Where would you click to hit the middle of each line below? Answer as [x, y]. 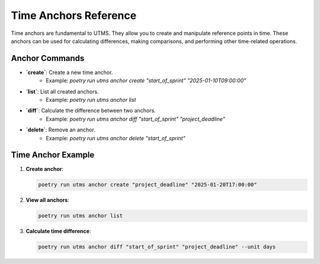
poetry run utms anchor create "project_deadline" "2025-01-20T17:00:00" [148, 185]
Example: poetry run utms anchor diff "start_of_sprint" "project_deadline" [135, 119]
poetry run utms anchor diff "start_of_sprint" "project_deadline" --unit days [157, 247]
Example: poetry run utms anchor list [91, 100]
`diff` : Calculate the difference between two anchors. [91, 111]
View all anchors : [47, 200]
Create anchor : [45, 169]
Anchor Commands [48, 58]
